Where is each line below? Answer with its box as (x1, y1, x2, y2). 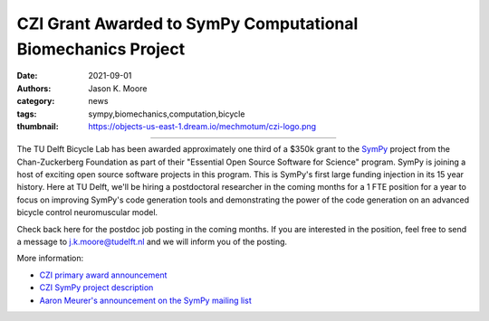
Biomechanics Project (16, 39, 186, 59)
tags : (16, 109, 37, 119)
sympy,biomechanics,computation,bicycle (88, 109, 245, 119)
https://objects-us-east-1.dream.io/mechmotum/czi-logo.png (88, 120, 317, 131)
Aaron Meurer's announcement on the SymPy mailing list (39, 295, 253, 306)
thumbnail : (16, 120, 59, 131)
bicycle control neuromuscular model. (16, 207, 158, 218)
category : (16, 96, 55, 107)
